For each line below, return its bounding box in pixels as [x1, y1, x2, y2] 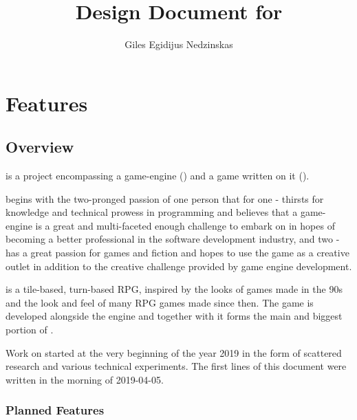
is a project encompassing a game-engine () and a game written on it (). [6, 168, 310, 183]
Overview [6, 136, 74, 157]
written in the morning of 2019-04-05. [6, 372, 164, 386]
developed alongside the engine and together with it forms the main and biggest [6, 309, 343, 323]
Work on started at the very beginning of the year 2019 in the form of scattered [6, 345, 342, 360]
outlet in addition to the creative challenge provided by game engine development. [6, 258, 352, 273]
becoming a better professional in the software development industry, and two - [6, 232, 340, 246]
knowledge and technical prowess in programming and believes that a [6, 205, 298, 219]
